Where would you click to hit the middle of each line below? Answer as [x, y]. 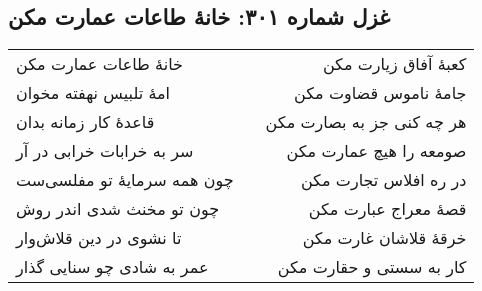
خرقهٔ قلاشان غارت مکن [384, 238]
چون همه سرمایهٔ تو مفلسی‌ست [125, 180]
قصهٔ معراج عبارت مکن [387, 209]
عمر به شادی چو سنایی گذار [112, 267]
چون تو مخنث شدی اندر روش [118, 209]
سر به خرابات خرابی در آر [105, 151]
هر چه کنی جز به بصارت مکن [366, 122]
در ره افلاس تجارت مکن [383, 180]
